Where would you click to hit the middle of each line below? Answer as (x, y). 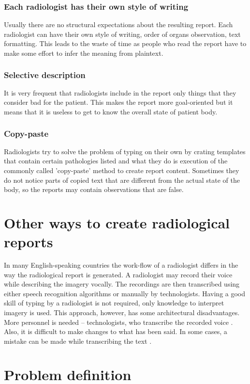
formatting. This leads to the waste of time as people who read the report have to (125, 43)
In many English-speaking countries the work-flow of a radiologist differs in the (121, 265)
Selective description (45, 74)
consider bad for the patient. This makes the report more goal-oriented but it (118, 102)
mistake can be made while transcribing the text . (78, 341)
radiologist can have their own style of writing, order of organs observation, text (122, 34)
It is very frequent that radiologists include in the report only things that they (120, 92)
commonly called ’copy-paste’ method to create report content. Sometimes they (122, 170)
